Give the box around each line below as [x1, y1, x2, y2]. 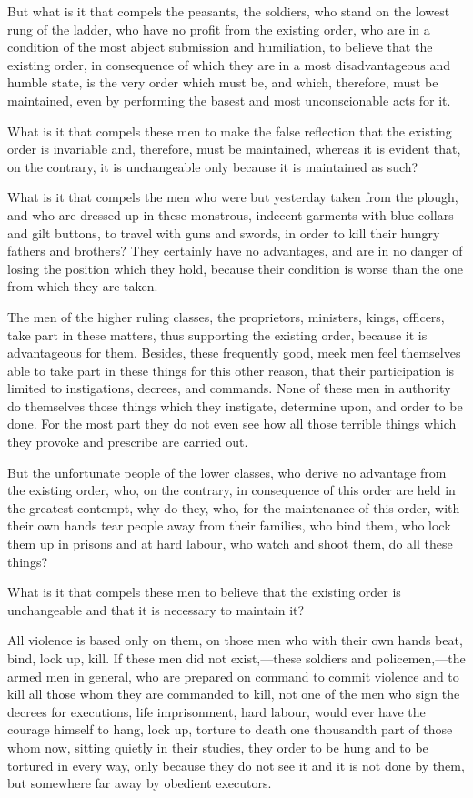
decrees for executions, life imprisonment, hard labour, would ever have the [7, 702, 426, 721]
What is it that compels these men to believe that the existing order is [7, 582, 401, 601]
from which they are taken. [7, 277, 158, 296]
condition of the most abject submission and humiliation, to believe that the [7, 37, 433, 56]
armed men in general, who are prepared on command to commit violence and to [7, 666, 459, 685]
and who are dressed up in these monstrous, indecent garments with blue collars [7, 205, 454, 224]
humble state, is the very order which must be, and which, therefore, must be [7, 73, 438, 92]
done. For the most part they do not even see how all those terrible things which [7, 414, 457, 433]
